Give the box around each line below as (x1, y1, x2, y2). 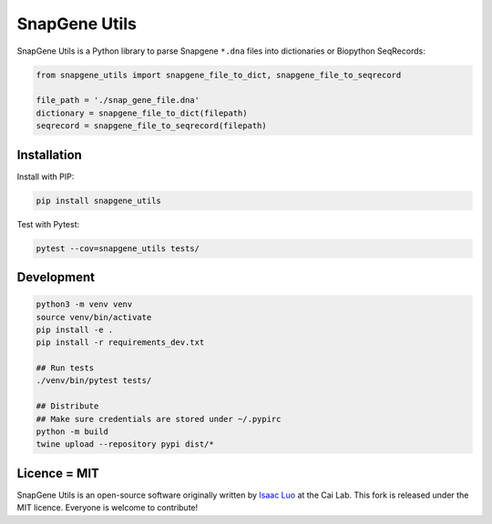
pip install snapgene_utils (36, 196, 161, 206)
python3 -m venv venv (36, 299, 133, 309)
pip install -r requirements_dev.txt (36, 338, 205, 348)
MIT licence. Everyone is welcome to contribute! (16, 502, 199, 513)
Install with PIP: (16, 171, 75, 182)
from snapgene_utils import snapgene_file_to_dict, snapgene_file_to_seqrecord (36, 69, 402, 80)
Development (16, 269, 96, 285)
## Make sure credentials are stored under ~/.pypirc (36, 414, 282, 424)
